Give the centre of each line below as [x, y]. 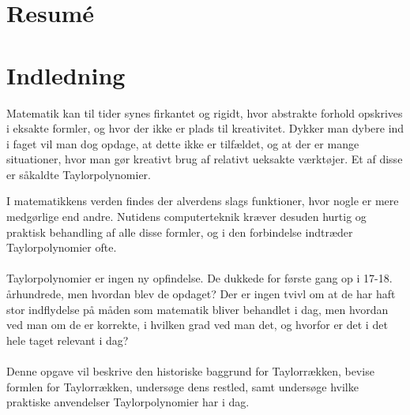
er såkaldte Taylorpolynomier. [79, 174]
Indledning [66, 75]
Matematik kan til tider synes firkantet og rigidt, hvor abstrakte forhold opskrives [205, 112]
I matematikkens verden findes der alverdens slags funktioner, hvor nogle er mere [203, 201]
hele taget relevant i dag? [68, 340]
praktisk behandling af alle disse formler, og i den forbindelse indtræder [180, 232]
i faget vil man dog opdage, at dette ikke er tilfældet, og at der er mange [183, 143]
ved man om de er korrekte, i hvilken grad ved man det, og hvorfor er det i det [197, 325]
